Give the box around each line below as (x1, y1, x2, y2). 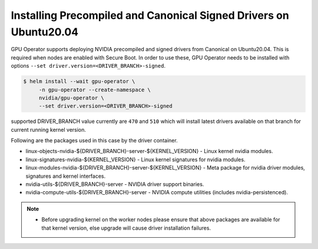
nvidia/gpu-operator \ (38, 94, 104, 101)
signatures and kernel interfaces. (25, 172, 106, 180)
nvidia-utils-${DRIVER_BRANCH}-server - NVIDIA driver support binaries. (25, 181, 204, 188)
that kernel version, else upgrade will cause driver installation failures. (41, 224, 211, 231)
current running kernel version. (11, 126, 87, 133)
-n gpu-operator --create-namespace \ (38, 86, 151, 93)
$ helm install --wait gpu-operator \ (23, 78, 135, 85)
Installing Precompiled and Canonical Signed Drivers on (11, 9, 290, 22)
